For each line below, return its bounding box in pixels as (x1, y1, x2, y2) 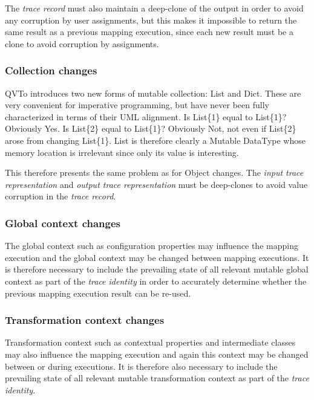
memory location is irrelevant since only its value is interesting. (5, 146, 239, 158)
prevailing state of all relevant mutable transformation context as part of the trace (5, 372, 309, 384)
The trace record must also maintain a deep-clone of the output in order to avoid (5, 2, 304, 14)
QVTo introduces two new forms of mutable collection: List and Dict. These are (5, 86, 301, 99)
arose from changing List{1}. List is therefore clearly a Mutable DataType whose (5, 134, 306, 146)
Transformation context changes (5, 312, 165, 327)
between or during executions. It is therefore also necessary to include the (5, 360, 278, 372)
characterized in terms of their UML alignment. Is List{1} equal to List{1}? (5, 110, 287, 123)
